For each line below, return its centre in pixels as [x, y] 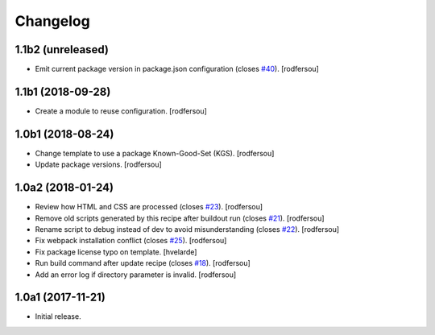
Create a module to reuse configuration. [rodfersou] [121, 111]
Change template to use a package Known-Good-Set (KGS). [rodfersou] [155, 153]
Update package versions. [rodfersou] [99, 164]
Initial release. [58, 316]
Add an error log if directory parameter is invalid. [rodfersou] [136, 275]
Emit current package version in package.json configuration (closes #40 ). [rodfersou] [177, 69]
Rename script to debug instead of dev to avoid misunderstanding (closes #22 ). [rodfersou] [187, 229]
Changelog [52, 21]
